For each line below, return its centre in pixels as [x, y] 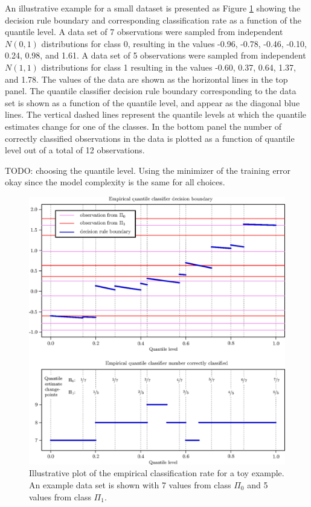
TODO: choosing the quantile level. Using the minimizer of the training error [148, 170]
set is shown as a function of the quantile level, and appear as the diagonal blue [152, 102]
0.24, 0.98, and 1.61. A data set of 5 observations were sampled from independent [155, 55]
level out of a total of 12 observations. [75, 150]
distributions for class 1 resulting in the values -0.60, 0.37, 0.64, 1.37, [168, 67]
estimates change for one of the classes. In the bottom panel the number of [143, 126]
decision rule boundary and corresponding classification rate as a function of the [153, 20]
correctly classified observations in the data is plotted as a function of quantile [150, 138]
